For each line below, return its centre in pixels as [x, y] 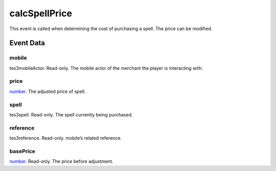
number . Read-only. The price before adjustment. [61, 161]
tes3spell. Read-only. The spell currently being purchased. [71, 114]
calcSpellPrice [41, 13]
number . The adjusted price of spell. [48, 91]
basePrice [22, 151]
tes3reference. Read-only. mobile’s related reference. [66, 138]
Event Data [27, 43]
